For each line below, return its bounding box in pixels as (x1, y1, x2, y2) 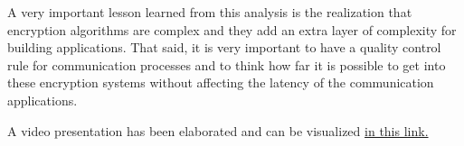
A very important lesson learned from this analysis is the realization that (7, 3, 412, 21)
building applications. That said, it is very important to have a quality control (7, 38, 441, 57)
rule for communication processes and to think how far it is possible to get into (7, 55, 446, 74)
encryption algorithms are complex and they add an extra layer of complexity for (7, 20, 457, 39)
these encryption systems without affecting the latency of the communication (7, 73, 434, 92)
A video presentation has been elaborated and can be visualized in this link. (7, 121, 429, 140)
